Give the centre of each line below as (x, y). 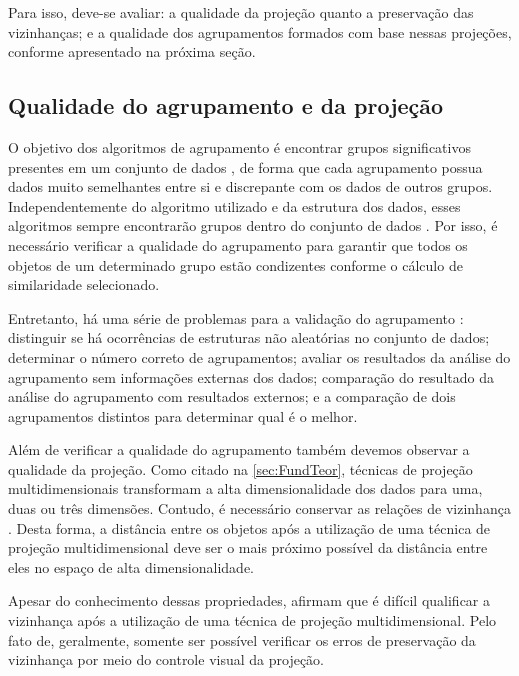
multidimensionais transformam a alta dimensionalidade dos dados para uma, (245, 488)
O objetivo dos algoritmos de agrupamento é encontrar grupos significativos (239, 146)
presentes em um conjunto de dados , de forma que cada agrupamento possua (245, 166)
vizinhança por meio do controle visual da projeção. (166, 659)
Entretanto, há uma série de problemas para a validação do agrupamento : (236, 317)
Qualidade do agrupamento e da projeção (226, 105)
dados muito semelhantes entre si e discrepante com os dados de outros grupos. (250, 186)
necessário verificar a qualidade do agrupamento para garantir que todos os (238, 244)
